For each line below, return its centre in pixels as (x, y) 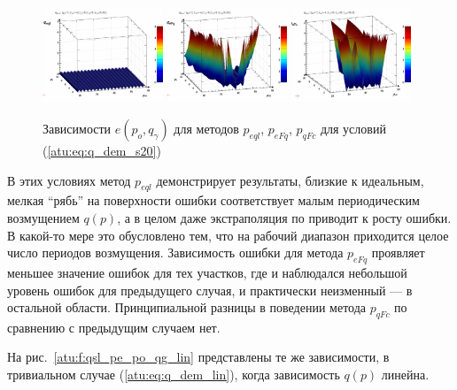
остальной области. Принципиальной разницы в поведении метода (187, 307)
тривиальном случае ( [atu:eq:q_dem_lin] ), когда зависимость (174, 375)
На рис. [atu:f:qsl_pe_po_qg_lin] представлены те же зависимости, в (198, 357)
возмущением (43, 217)
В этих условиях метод (69, 180)
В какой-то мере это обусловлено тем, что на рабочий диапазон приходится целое (228, 235)
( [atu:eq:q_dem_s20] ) (102, 150)
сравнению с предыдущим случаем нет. (114, 327)
